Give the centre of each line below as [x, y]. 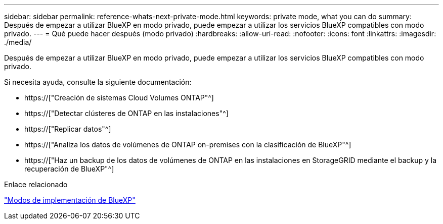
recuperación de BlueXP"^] [69, 169]
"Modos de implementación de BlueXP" [70, 200]
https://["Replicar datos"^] [68, 129]
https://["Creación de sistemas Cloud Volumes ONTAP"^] [119, 98]
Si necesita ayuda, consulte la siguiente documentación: [98, 82]
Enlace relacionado [36, 184]
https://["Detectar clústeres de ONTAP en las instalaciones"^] [126, 113]
